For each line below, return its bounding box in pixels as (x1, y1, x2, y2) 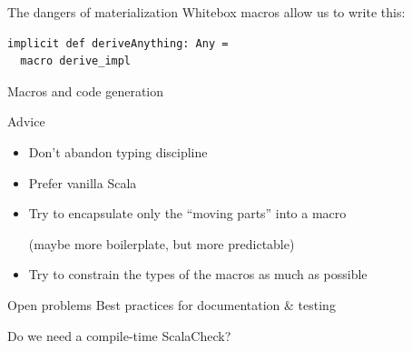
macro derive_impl (20, 55, 132, 68)
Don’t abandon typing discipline (28, 142, 208, 161)
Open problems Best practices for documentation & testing (7, 295, 336, 314)
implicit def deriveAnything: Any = (7, 36, 229, 50)
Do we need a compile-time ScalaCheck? (7, 326, 231, 345)
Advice (7, 112, 45, 131)
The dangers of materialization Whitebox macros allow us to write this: (7, 3, 406, 21)
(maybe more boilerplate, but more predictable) (28, 234, 295, 253)
